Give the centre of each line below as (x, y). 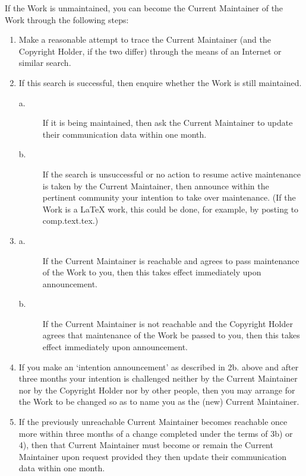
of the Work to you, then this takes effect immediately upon (152, 272)
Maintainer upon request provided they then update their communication (153, 456)
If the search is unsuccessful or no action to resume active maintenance (171, 174)
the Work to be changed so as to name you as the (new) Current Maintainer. (159, 402)
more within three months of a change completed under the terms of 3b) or (156, 433)
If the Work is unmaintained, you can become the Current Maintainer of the (144, 8)
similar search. (45, 63)
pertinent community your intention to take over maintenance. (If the (169, 197)
